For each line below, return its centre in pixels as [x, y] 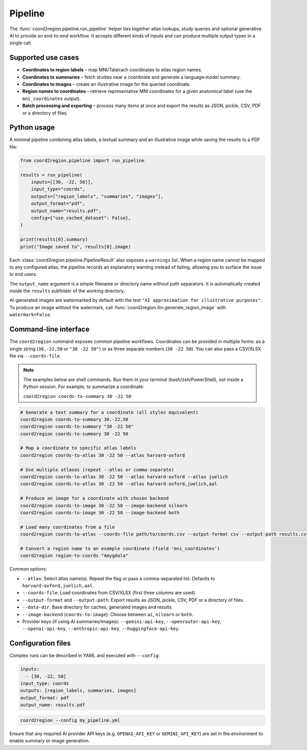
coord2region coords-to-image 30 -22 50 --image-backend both [100, 512]
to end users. [24, 274]
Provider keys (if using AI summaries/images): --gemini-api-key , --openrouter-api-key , [122, 622]
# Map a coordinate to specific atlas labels [78, 448]
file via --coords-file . [35, 356]
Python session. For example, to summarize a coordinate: [84, 387]
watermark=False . [30, 315]
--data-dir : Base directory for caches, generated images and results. [98, 607]
